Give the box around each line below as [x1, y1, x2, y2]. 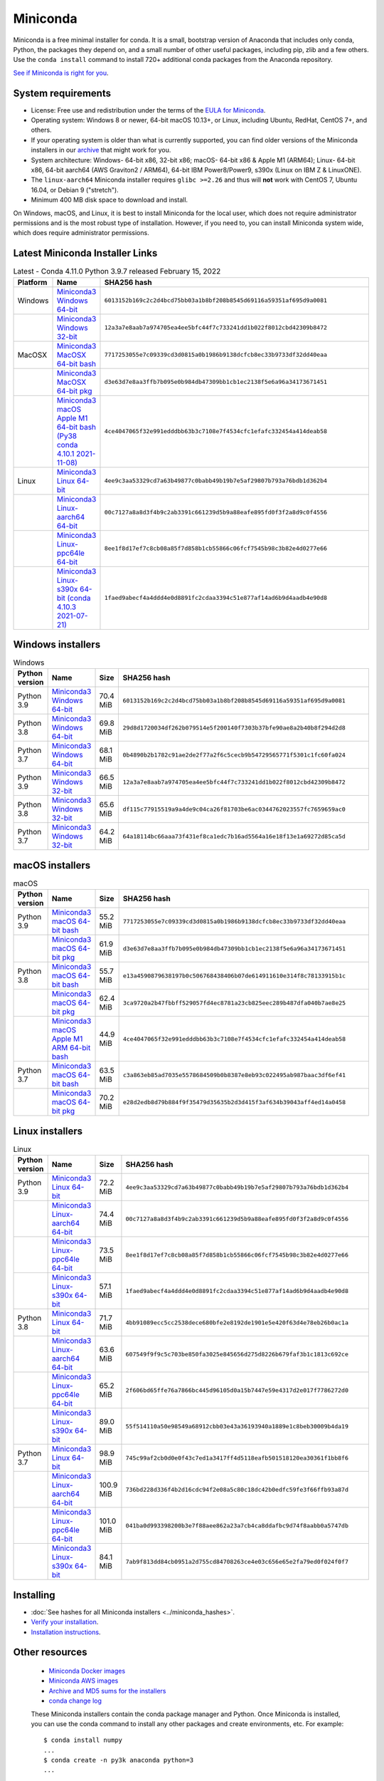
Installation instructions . [31, 1628, 101, 1636]
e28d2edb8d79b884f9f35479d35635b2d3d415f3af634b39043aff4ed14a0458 [122, 1098, 346, 1106]
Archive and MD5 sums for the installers [48, 1686, 166, 1695]
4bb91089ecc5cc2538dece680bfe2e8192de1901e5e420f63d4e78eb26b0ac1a [125, 1319, 348, 1326]
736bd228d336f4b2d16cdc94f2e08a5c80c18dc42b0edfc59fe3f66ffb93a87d [125, 1485, 348, 1493]
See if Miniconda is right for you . [13, 68, 110, 77]
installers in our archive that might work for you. [31, 146, 171, 155]
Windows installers [13, 638, 101, 651]
